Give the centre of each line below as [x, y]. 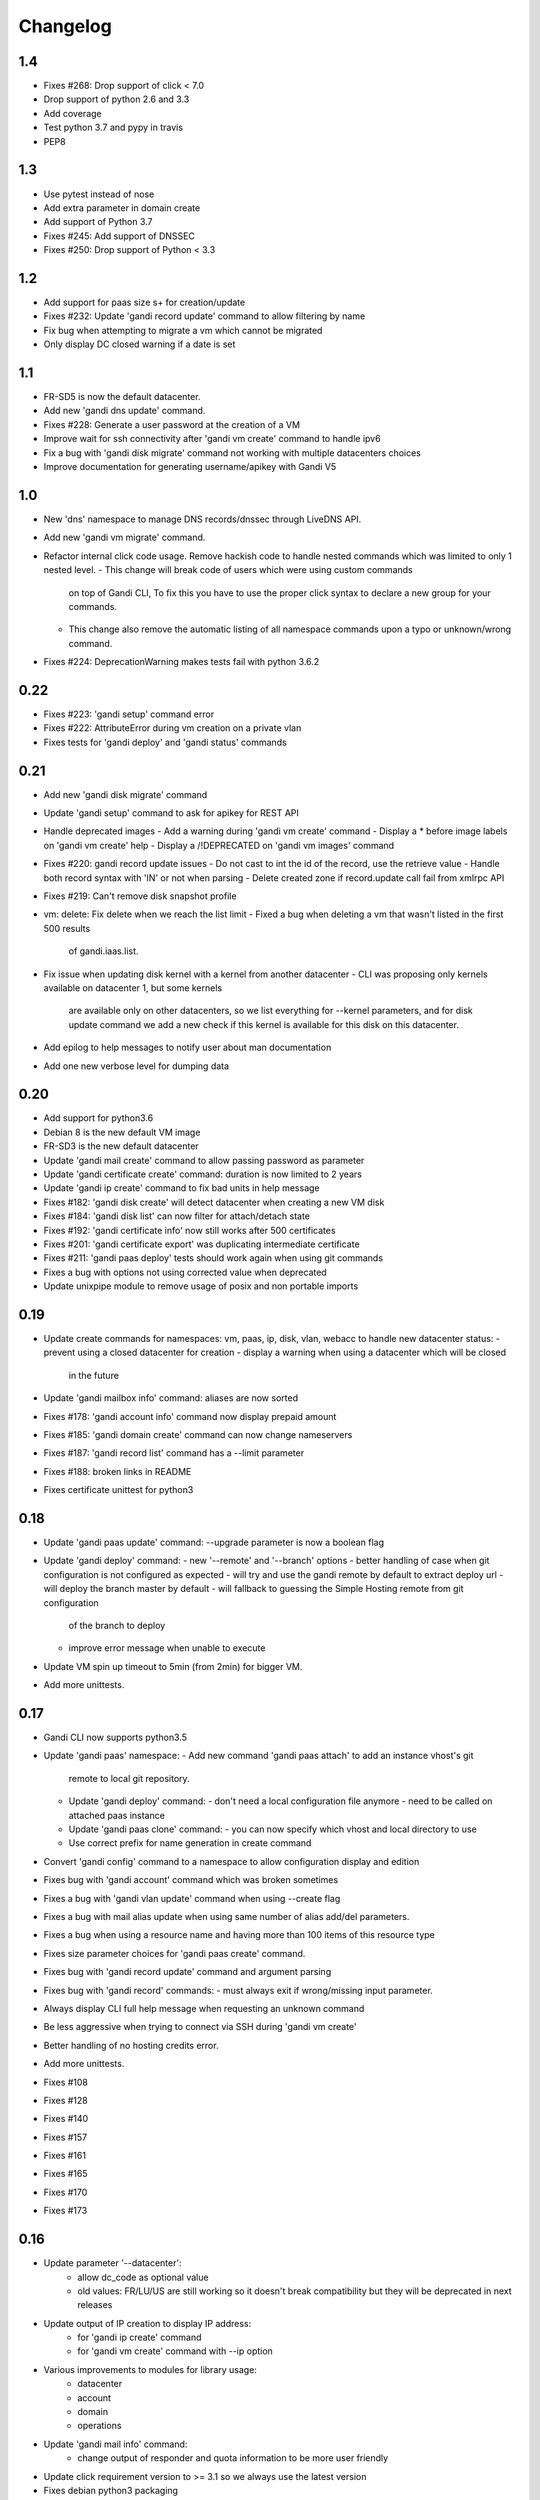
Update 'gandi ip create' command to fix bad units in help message [181, 1188]
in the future [94, 1375]
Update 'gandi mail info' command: [115, 2444]
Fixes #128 [66, 2100]
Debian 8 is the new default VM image [122, 1132]
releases [95, 2305]
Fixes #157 [65, 2137]
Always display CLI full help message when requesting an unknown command [204, 2008]
